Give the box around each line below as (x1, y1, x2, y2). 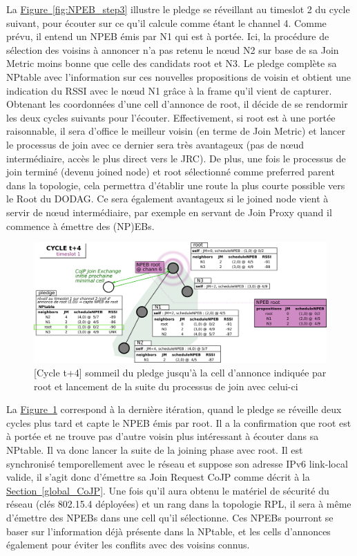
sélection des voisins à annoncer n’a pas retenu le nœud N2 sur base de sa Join (6, 42, 339, 57)
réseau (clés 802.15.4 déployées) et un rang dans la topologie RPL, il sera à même (6, 497, 351, 511)
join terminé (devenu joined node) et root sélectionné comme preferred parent (6, 164, 335, 179)
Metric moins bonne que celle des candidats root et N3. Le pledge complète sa (6, 56, 337, 70)
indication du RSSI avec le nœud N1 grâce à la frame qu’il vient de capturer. (6, 83, 332, 97)
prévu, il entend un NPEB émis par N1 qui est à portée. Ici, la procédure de (6, 29, 329, 44)
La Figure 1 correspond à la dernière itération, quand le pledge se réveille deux (6, 402, 342, 416)
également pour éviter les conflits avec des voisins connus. (6, 537, 250, 552)
